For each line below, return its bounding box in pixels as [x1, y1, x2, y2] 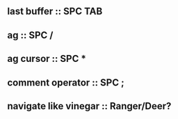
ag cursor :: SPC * [7, 53, 87, 65]
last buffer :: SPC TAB [7, 6, 103, 17]
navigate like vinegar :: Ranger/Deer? [7, 100, 172, 112]
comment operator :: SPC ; [7, 77, 124, 88]
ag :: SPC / [7, 29, 54, 41]
